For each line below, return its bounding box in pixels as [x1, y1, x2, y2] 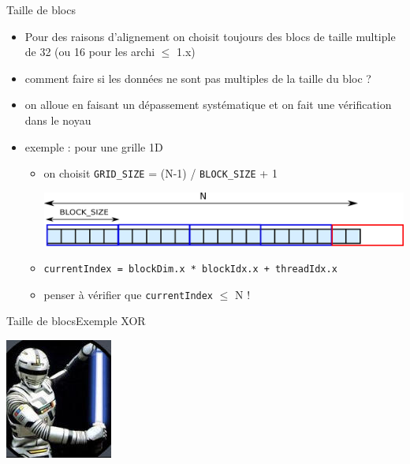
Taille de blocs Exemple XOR [6, 312, 146, 329]
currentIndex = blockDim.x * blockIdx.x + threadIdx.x [43, 264, 337, 275]
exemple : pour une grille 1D [24, 138, 163, 155]
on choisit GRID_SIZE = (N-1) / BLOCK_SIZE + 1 [43, 165, 278, 181]
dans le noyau [24, 111, 91, 128]
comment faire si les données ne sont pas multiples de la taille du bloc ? [24, 69, 371, 86]
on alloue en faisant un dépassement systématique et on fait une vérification [24, 96, 392, 113]
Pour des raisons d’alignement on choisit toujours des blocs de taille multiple [24, 28, 396, 44]
